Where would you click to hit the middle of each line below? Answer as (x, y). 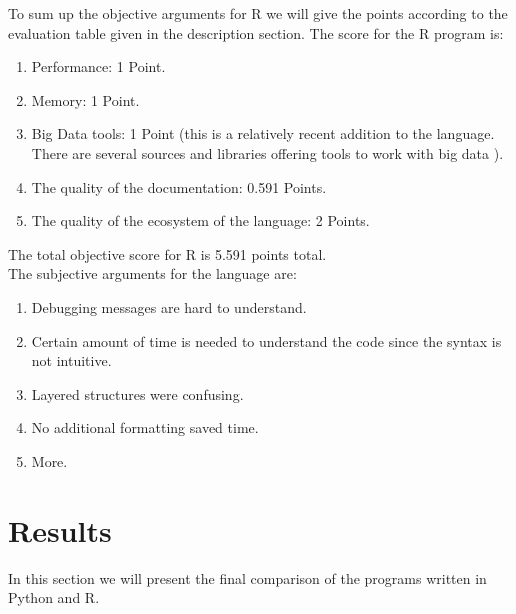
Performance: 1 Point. (98, 66)
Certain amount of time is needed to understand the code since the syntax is (266, 340)
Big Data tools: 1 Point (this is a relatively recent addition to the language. (263, 133)
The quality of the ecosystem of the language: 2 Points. (200, 220)
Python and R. (54, 597)
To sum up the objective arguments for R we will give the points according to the (258, 13)
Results (60, 529)
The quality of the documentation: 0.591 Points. (179, 186)
